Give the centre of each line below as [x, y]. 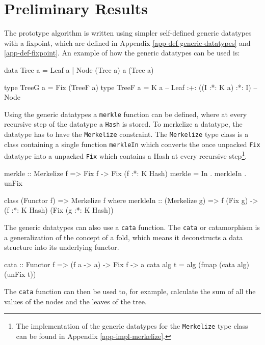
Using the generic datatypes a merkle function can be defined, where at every [126, 114]
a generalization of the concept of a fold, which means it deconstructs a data [124, 237]
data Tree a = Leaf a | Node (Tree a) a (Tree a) [79, 69]
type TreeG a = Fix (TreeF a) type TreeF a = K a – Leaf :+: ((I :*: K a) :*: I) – [131, 87]
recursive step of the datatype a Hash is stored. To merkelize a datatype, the [123, 124]
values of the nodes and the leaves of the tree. [75, 301]
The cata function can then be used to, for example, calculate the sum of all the [130, 291]
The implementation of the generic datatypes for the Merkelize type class [132, 326]
